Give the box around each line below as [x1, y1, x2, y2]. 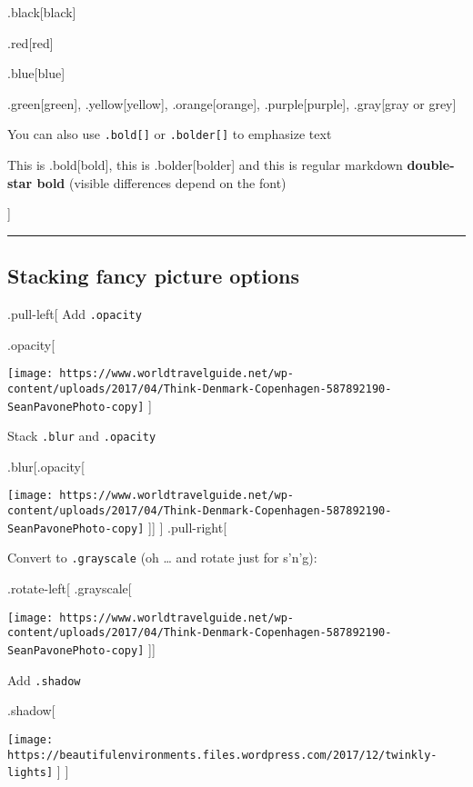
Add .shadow [7, 670, 81, 689]
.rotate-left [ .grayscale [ [7, 579, 132, 598]
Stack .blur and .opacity [7, 426, 156, 445]
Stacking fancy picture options [7, 262, 299, 290]
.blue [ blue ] [7, 64, 65, 83]
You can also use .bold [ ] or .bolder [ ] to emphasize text [7, 125, 332, 144]
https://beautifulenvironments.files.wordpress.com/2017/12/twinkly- [7, 748, 438, 762]
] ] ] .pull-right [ [148, 517, 227, 536]
